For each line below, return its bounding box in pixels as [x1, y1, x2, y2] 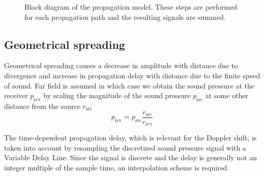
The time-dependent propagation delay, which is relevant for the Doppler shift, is [4, 132, 257, 143]
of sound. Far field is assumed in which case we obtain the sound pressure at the [4, 80, 255, 91]
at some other [205, 90, 248, 101]
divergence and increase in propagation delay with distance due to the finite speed [4, 70, 260, 80]
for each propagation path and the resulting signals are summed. [24, 11, 226, 22]
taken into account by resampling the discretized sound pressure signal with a [4, 142, 246, 153]
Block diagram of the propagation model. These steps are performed [24, 2, 238, 12]
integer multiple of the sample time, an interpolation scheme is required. [4, 162, 229, 172]
